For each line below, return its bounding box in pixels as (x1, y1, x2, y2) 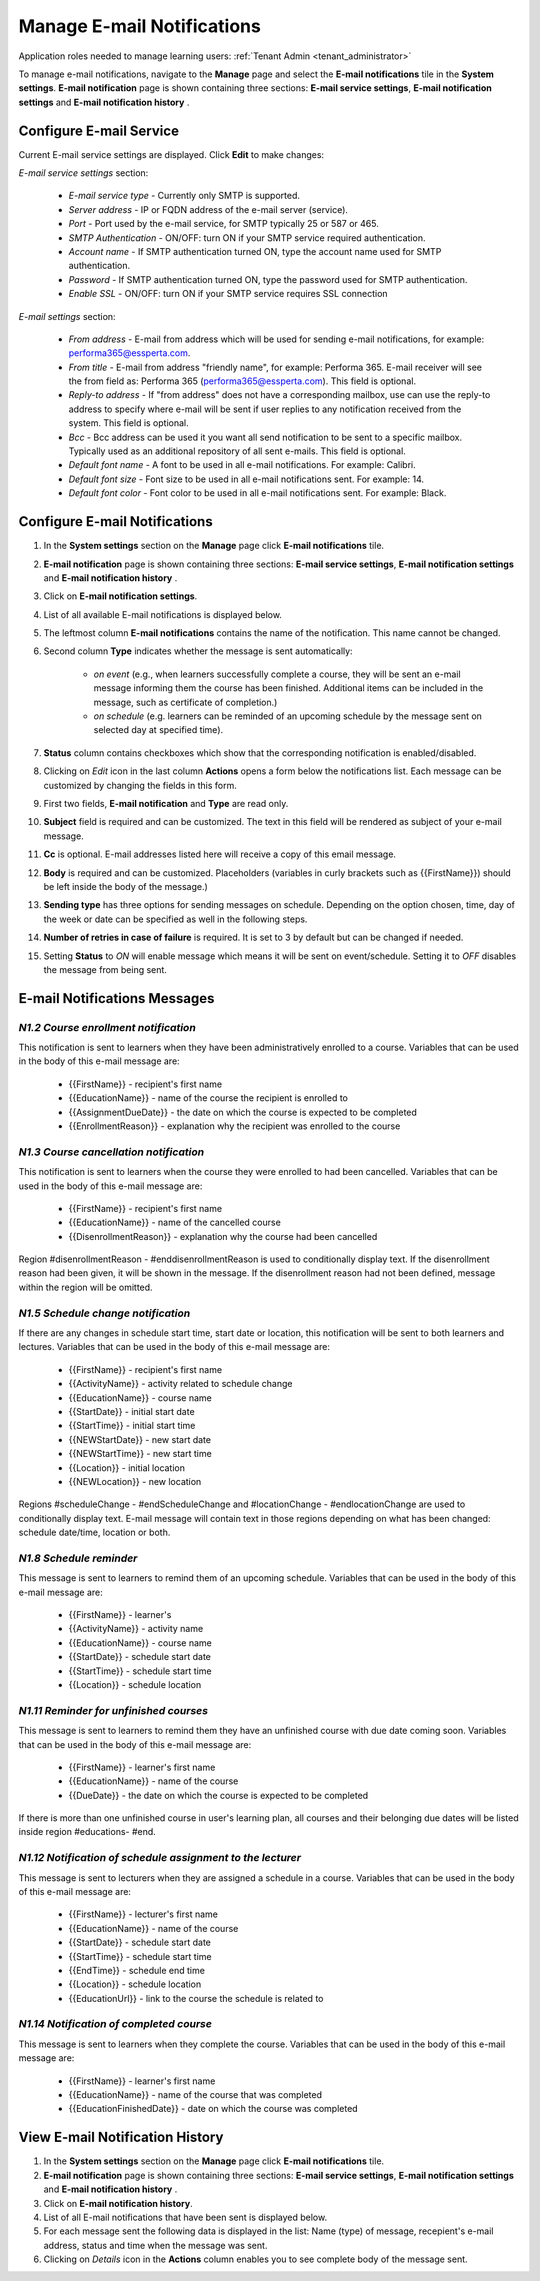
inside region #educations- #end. (18, 1826, 157, 1838)
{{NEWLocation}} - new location (68, 1475, 202, 1487)
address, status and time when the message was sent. (43, 2239, 268, 2251)
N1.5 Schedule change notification (18, 1306, 191, 1320)
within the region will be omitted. (18, 1281, 154, 1293)
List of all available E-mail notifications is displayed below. (43, 608, 282, 620)
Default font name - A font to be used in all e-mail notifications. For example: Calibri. (68, 459, 416, 471)
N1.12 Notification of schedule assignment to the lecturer (18, 1851, 302, 1865)
